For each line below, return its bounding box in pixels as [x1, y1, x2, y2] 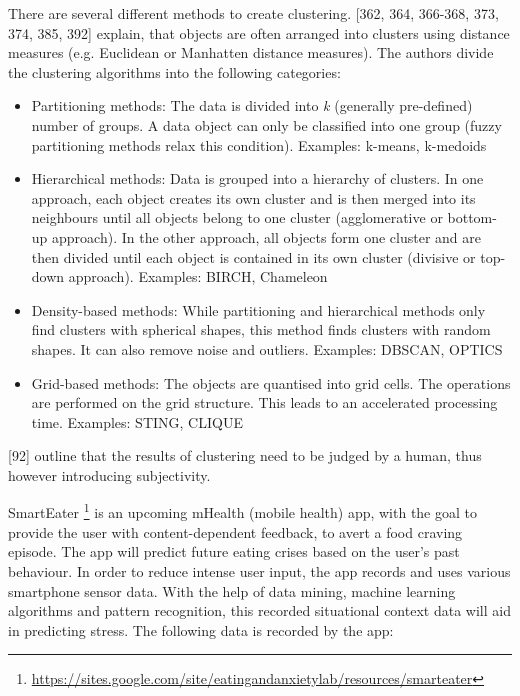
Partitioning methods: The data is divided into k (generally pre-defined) [31, 95, 473, 116]
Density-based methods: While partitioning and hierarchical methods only [31, 299, 486, 320]
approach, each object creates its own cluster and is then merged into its [31, 187, 476, 208]
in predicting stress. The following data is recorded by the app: [8, 619, 394, 640]
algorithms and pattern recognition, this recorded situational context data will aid [8, 600, 511, 621]
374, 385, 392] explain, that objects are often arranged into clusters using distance [8, 22, 510, 43]
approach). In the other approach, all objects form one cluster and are [52, 226, 481, 247]
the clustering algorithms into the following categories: [8, 61, 341, 82]
